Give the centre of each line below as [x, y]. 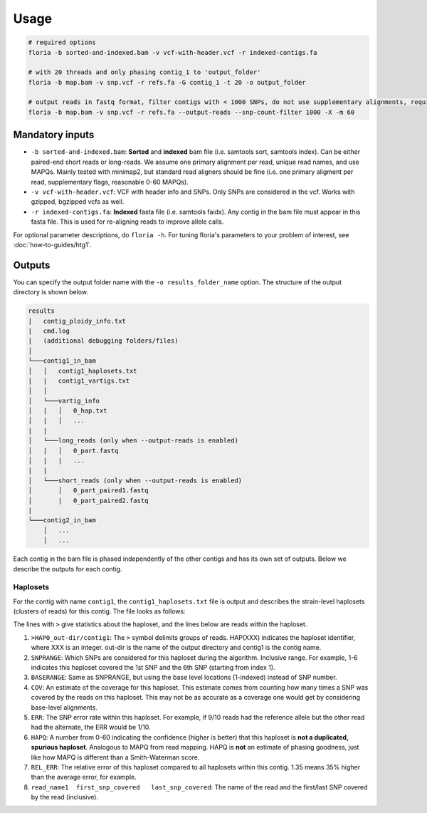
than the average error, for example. [84, 777]
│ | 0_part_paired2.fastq [88, 500]
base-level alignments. [64, 707]
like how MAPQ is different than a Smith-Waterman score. [115, 757]
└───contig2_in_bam [62, 521]
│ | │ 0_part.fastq [73, 450]
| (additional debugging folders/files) [103, 341]
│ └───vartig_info [64, 400]
